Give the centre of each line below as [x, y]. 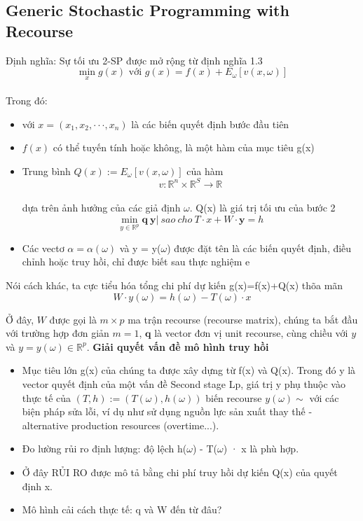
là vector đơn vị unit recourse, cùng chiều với [251, 333]
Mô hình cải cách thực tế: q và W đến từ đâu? [122, 509]
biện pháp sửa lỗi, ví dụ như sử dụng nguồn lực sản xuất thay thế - [167, 411]
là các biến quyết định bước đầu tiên [210, 124]
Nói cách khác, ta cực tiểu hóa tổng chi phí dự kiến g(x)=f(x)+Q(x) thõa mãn [174, 285]
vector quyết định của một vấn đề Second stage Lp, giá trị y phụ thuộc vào [184, 384]
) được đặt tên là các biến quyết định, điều [259, 248]
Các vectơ [43, 248]
